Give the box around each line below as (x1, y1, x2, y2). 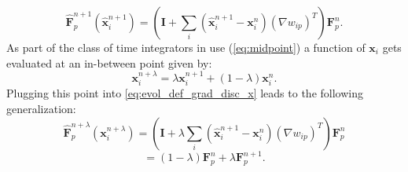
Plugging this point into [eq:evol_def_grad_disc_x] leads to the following (6, 85, 363, 101)
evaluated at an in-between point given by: (6, 54, 212, 71)
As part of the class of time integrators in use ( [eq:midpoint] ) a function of (6, 39, 366, 55)
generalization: (6, 101, 76, 117)
